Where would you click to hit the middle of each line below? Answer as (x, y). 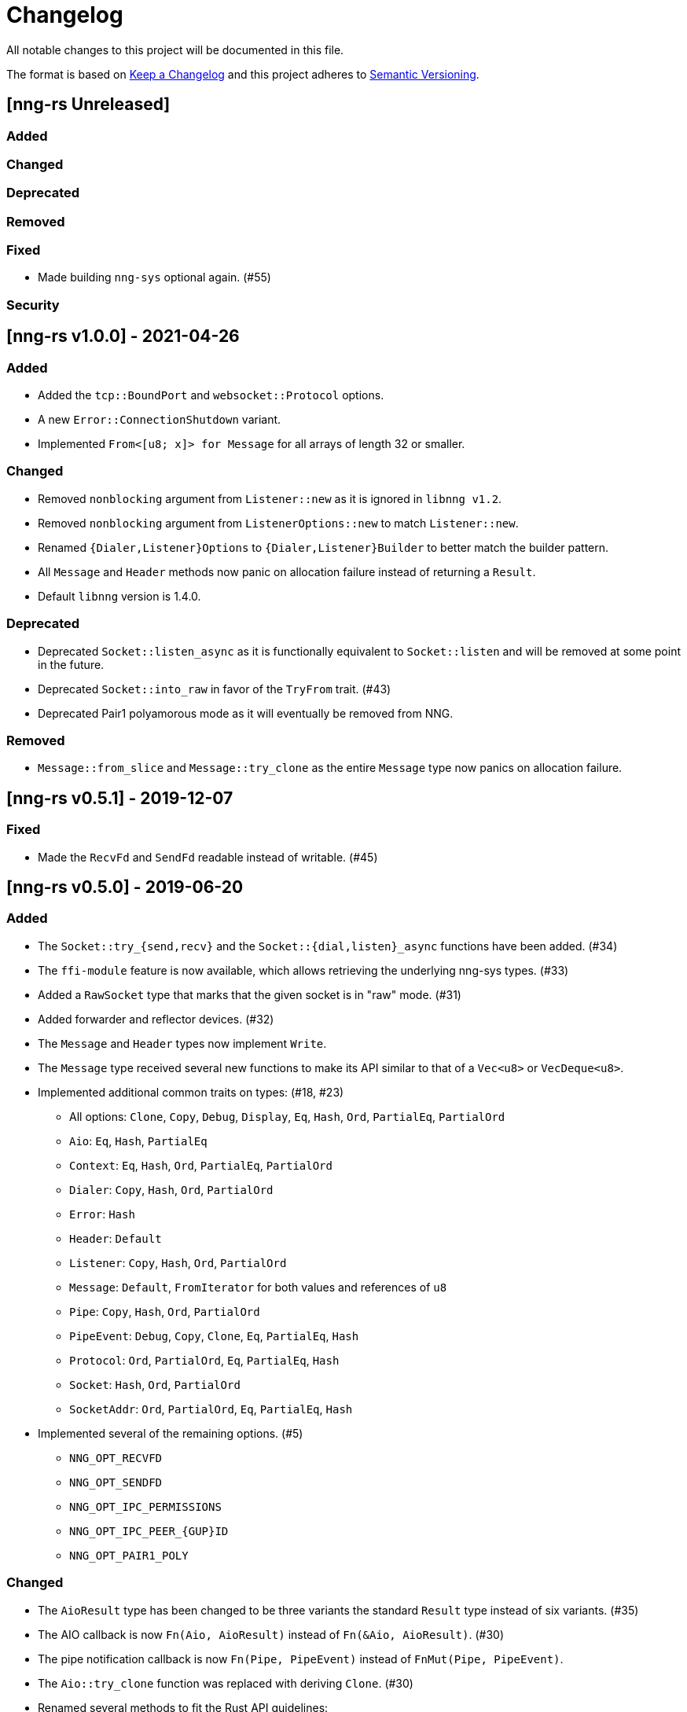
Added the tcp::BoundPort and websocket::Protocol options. (211, 395)
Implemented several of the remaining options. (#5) (171, 1433)
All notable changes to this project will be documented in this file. (175, 50)
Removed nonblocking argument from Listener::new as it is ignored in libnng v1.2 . (270, 498)
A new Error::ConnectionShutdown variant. (160, 420)
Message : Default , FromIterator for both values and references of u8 (258, 1287)
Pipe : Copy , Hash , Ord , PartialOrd (165, 1311)
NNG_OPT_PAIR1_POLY (129, 1555)
